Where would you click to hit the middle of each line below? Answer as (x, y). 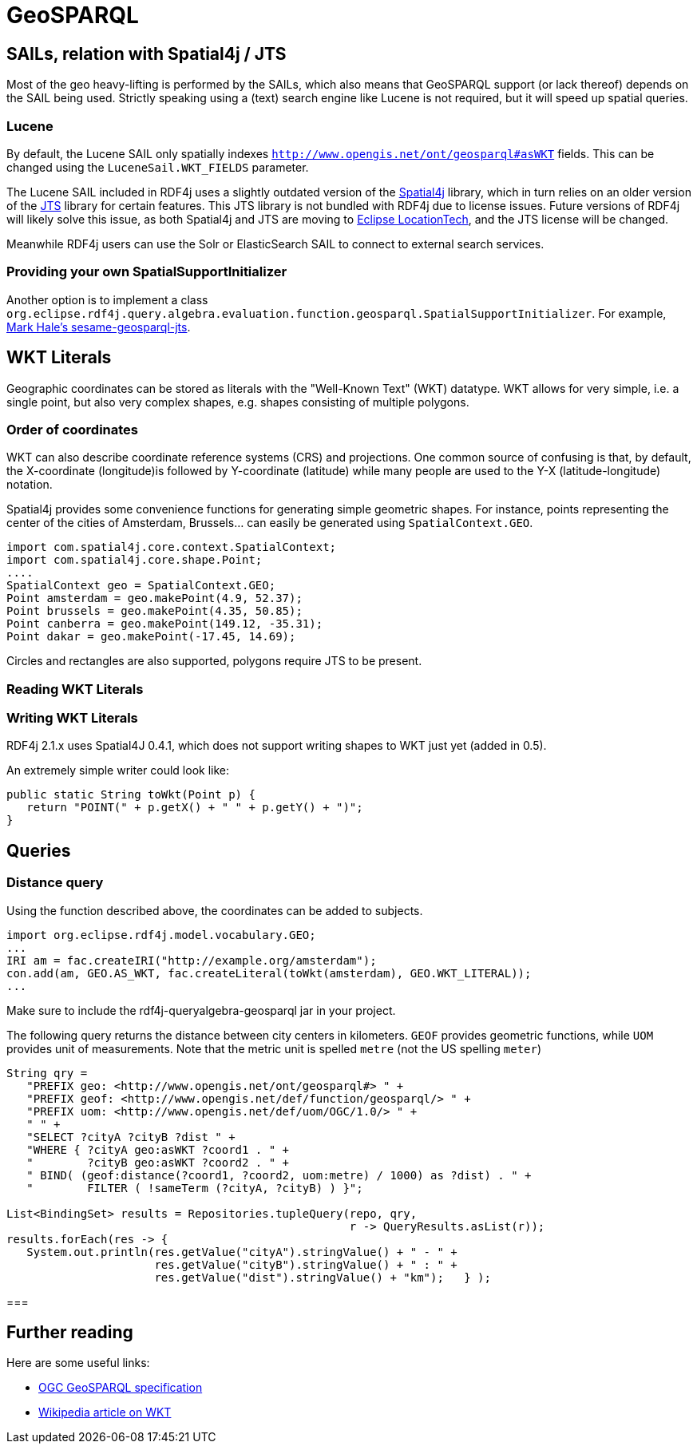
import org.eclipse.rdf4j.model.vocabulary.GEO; (161, 935)
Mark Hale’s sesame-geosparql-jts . (99, 327)
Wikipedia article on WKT (105, 1412)
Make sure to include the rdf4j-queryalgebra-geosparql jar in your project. (201, 1010)
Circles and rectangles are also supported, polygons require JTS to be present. (214, 661)
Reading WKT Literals (75, 689)
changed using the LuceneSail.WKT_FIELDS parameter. (158, 167)
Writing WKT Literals (72, 718)
